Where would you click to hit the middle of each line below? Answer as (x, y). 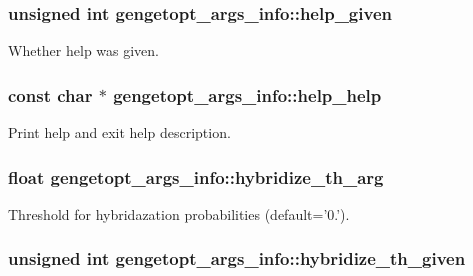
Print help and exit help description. (119, 132)
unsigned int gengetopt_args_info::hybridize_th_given (237, 258)
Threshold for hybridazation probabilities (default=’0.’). (179, 213)
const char (50, 94)
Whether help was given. (84, 50)
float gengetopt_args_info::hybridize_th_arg (196, 176)
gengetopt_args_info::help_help (247, 94)
